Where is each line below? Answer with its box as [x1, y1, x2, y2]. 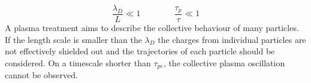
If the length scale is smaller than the [5, 33, 142, 45]
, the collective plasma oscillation [163, 56, 285, 69]
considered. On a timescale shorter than [5, 56, 151, 69]
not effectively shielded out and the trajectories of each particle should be [5, 45, 275, 57]
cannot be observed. [5, 69, 78, 81]
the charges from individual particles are [158, 33, 306, 45]
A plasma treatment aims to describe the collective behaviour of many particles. [5, 21, 299, 34]
